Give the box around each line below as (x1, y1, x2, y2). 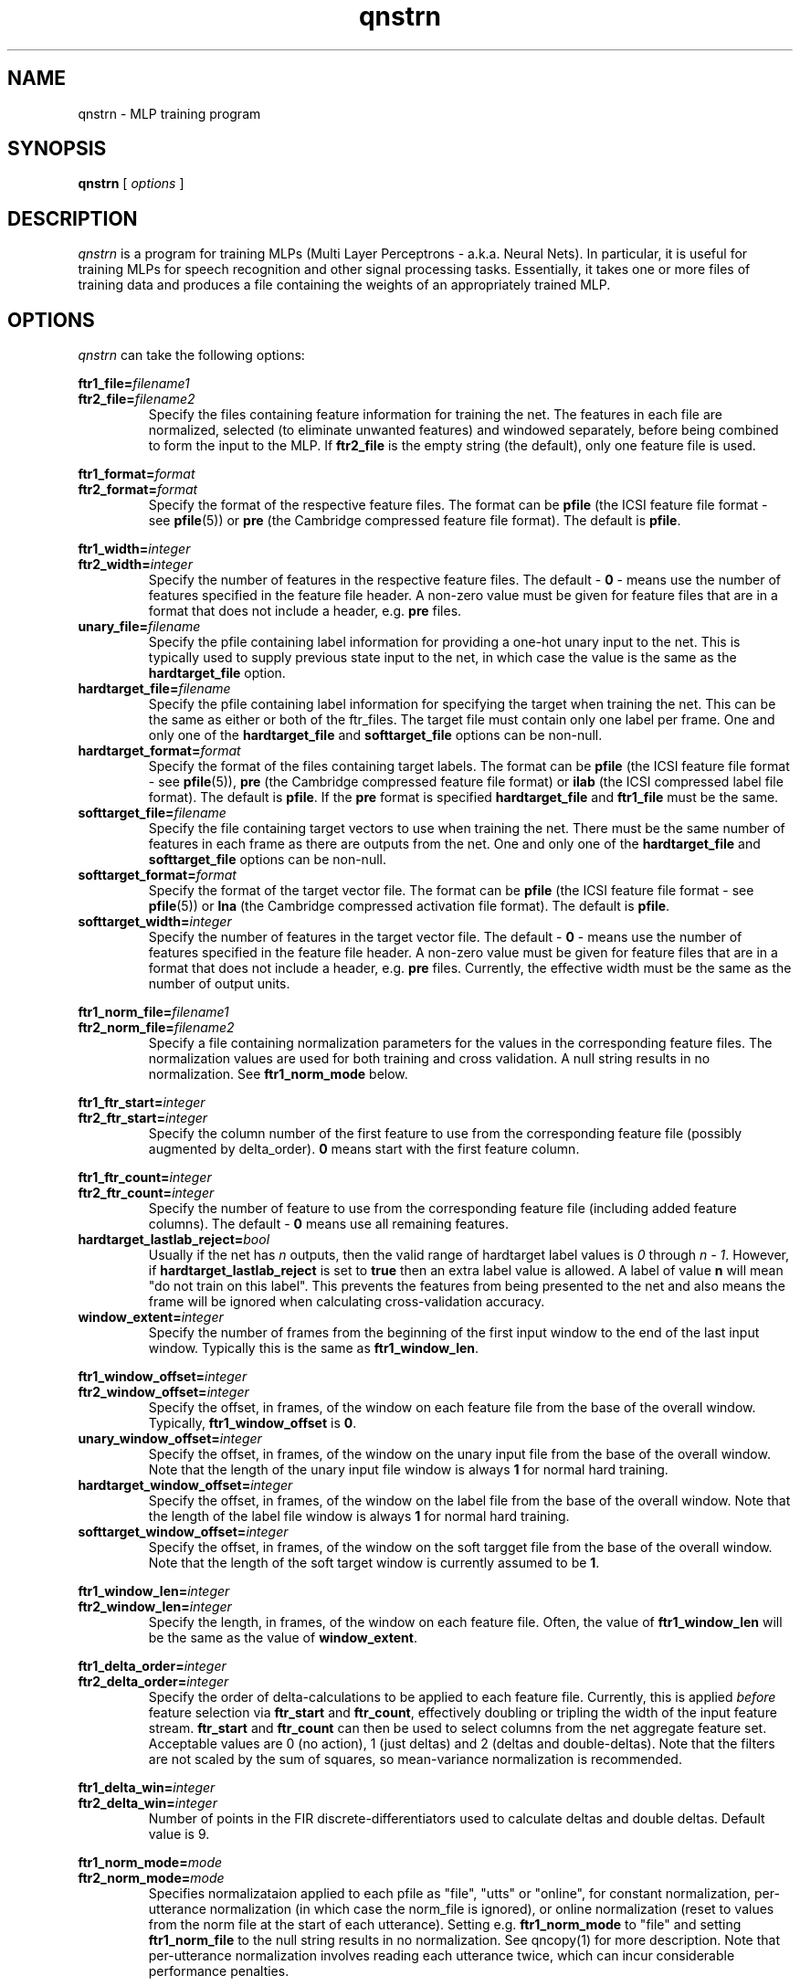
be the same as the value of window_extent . (148, 1630, 417, 1646)
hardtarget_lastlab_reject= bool (78, 1231, 270, 1248)
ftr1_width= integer (78, 541, 191, 557)
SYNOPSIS (7, 137, 107, 161)
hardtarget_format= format (78, 743, 241, 759)
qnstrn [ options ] (78, 175, 184, 192)
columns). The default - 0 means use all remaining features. (148, 1216, 509, 1232)
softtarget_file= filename (78, 805, 226, 821)
